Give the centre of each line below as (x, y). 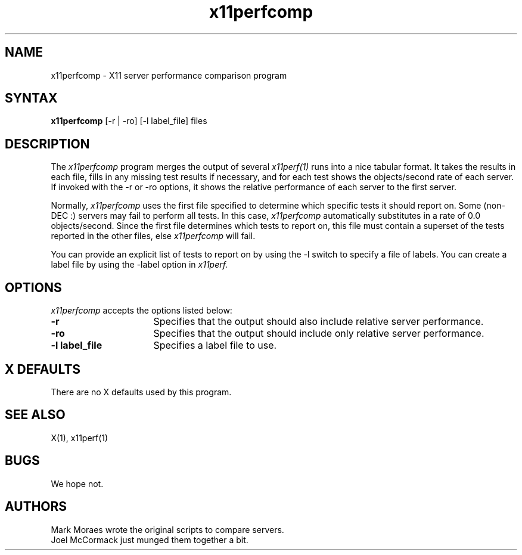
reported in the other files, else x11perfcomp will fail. (153, 236)
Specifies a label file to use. (215, 345)
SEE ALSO (35, 415)
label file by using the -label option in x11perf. (139, 265)
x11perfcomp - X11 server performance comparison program (169, 75)
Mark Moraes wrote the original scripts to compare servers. (167, 529)
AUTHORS (36, 507)
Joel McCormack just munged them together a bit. (150, 540)
